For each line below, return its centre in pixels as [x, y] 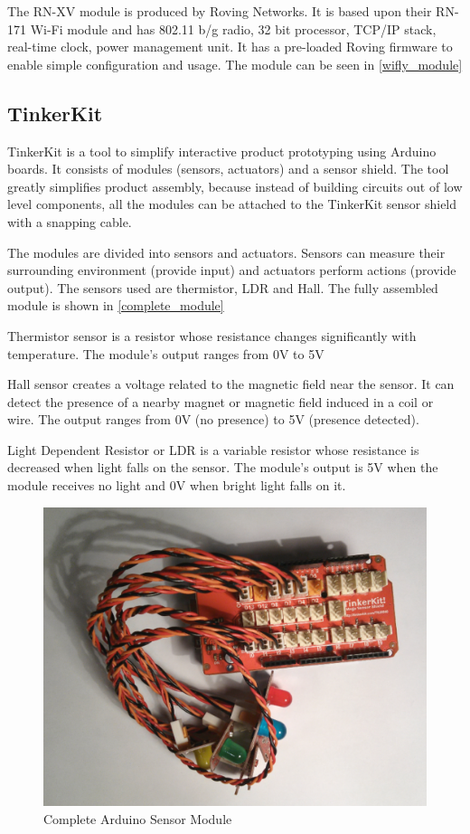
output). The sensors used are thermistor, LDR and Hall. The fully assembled [223, 287]
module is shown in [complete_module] [116, 305]
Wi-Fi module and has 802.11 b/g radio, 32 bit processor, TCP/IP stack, [233, 28]
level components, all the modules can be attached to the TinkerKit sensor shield [232, 204]
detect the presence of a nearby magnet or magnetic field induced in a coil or [221, 401]
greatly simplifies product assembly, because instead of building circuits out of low [235, 186]
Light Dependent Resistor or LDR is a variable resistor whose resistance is [213, 449]
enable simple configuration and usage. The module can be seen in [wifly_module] [235, 64]
